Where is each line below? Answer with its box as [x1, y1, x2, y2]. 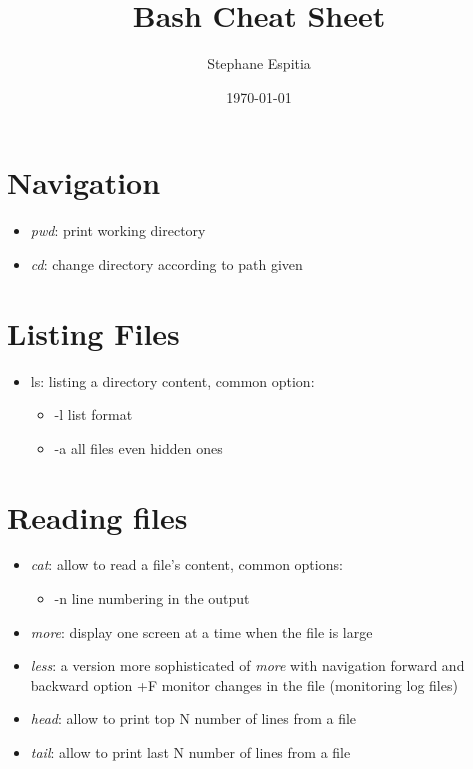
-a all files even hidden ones [54, 437, 223, 458]
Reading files [7, 496, 188, 537]
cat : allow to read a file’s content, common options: [30, 554, 343, 575]
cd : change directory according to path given [30, 253, 303, 274]
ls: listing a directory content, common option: [30, 370, 315, 391]
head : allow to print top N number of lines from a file [30, 708, 357, 729]
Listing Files [7, 312, 180, 353]
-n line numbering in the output [54, 588, 250, 609]
